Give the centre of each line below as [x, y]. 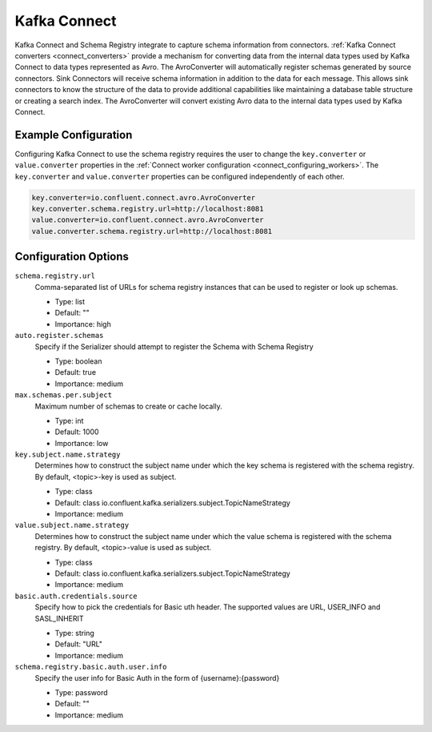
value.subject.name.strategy [72, 525]
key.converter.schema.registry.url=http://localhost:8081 [148, 209]
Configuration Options [72, 257]
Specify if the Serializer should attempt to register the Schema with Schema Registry [174, 346]
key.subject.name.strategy [68, 455]
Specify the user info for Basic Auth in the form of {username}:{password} [157, 678]
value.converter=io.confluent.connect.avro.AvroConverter [148, 220]
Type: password [81, 692]
